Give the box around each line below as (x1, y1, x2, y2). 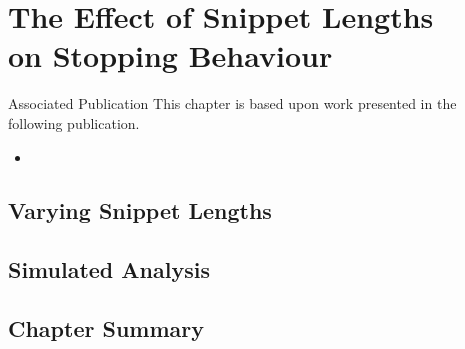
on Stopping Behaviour (8, 35, 333, 76)
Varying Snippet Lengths (8, 195, 272, 226)
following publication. (8, 112, 140, 133)
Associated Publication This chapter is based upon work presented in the (8, 93, 457, 114)
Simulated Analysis (8, 254, 210, 285)
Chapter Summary (8, 313, 204, 344)
